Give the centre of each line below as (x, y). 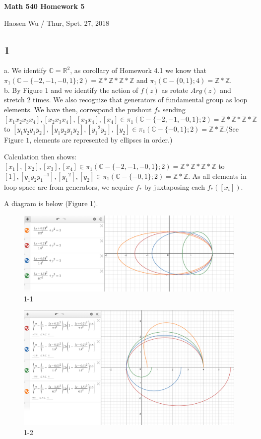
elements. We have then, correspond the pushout (78, 109)
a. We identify (25, 70)
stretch (14, 100)
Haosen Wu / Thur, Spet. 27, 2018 (57, 23)
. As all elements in (217, 176)
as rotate (175, 90)
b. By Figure (23, 90)
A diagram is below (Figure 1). (51, 203)
